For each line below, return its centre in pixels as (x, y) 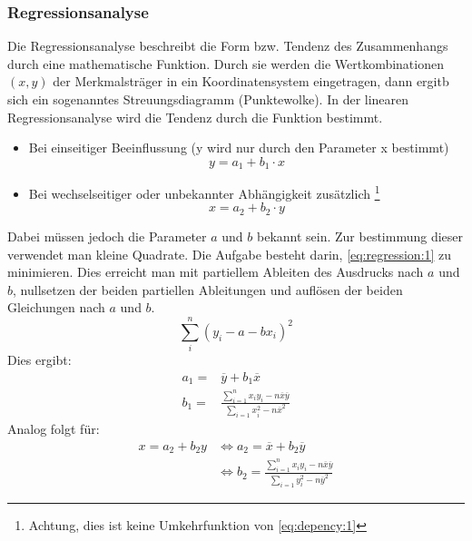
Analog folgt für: (54, 429)
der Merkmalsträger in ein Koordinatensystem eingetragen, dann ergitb (251, 81)
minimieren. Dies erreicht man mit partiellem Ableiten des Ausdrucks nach (216, 272)
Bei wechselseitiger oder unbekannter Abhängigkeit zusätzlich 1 (204, 192)
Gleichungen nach (56, 307)
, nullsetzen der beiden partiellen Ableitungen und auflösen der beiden (208, 289)
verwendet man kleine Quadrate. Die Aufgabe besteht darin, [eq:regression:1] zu (230, 254)
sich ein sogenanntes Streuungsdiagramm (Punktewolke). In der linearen (208, 99)
